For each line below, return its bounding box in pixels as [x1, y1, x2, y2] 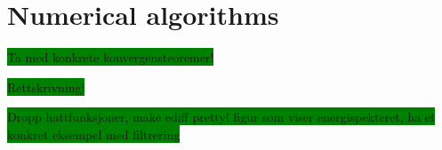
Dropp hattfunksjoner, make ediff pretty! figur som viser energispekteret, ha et [7, 107, 436, 126]
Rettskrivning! [7, 77, 85, 96]
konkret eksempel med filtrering [7, 124, 181, 143]
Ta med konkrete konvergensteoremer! [7, 48, 214, 67]
